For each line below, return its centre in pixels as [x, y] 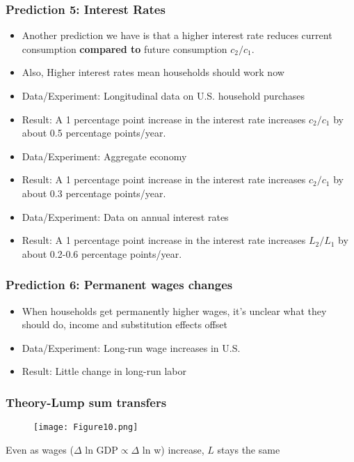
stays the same [249, 449]
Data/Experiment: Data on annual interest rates [125, 216]
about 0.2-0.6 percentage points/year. [102, 253]
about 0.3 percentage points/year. [94, 193]
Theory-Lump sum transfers [86, 402]
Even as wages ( [40, 449]
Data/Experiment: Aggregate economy [104, 156]
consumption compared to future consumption [124, 48]
